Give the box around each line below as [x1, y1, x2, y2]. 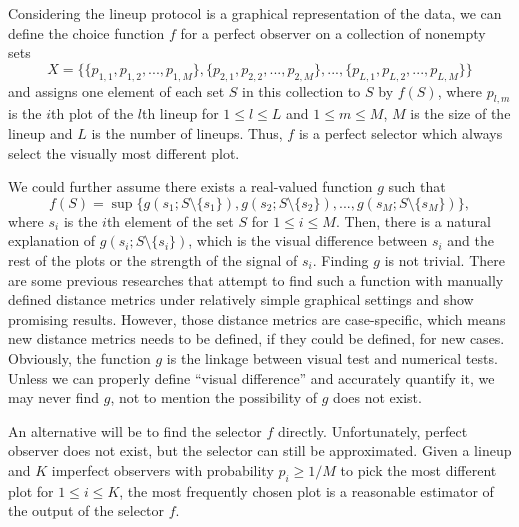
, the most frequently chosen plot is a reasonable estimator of [119, 480, 494, 501]
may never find [8, 387, 100, 408]
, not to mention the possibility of [110, 387, 318, 408]
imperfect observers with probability [51, 459, 274, 480]
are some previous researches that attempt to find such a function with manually [8, 269, 504, 290]
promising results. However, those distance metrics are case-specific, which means [8, 308, 506, 329]
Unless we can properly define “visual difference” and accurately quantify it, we [8, 367, 495, 388]
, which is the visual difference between [188, 230, 428, 251]
